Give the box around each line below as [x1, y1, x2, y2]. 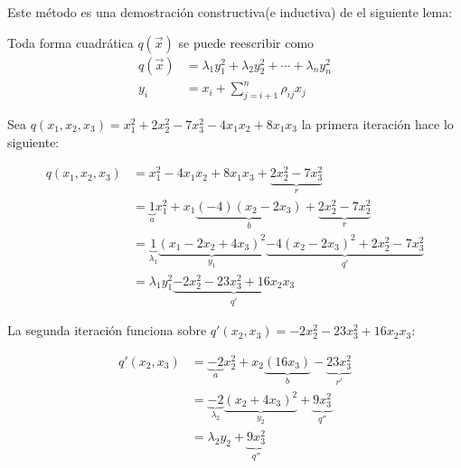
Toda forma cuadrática [7, 33, 134, 51]
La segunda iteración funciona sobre [7, 321, 207, 340]
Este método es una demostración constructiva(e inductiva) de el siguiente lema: [7, 3, 453, 21]
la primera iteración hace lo [301, 114, 454, 133]
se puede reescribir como [178, 33, 315, 51]
